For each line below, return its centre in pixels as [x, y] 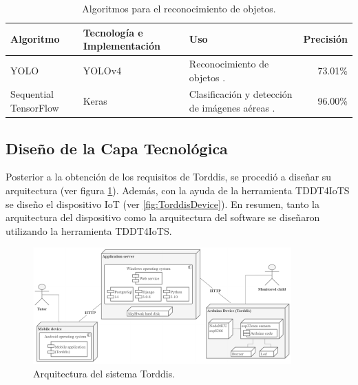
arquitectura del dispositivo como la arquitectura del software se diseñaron [163, 217]
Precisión [325, 39]
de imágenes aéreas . [232, 108]
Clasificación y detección [241, 94]
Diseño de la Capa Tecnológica [117, 148]
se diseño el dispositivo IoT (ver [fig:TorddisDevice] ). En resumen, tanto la [162, 204]
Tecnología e [113, 32]
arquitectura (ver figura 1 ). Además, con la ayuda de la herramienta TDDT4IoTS [178, 190]
